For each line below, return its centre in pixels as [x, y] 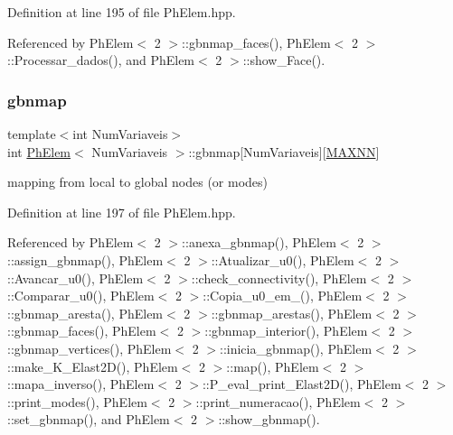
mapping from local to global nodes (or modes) [138, 182]
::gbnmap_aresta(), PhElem [85, 313]
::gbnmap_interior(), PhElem [286, 331]
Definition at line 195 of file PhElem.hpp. [122, 12]
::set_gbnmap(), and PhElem [89, 419]
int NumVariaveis [120, 134]
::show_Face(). [284, 60]
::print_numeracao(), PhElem [278, 401]
